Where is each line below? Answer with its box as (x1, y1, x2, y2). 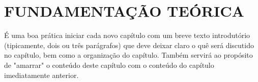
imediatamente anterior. (4, 69, 79, 80)
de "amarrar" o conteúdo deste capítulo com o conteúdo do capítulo (4, 59, 214, 70)
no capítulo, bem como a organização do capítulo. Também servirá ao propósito (4, 50, 253, 60)
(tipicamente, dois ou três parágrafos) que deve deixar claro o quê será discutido (4, 39, 254, 50)
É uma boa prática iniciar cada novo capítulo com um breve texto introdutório (4, 30, 250, 40)
